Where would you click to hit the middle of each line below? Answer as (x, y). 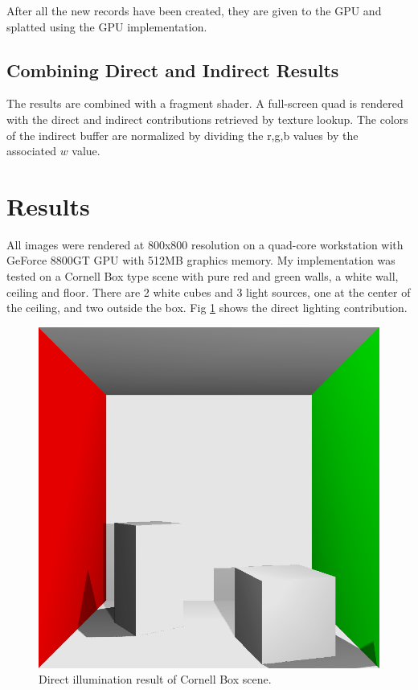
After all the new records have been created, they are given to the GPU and (194, 10)
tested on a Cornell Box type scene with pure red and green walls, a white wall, (203, 276)
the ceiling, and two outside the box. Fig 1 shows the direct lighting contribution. (207, 308)
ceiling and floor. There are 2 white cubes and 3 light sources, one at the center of (209, 292)
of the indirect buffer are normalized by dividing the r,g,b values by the (182, 135)
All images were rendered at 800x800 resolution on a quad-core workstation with (205, 244)
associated (31, 151)
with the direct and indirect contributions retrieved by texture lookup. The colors (207, 119)
